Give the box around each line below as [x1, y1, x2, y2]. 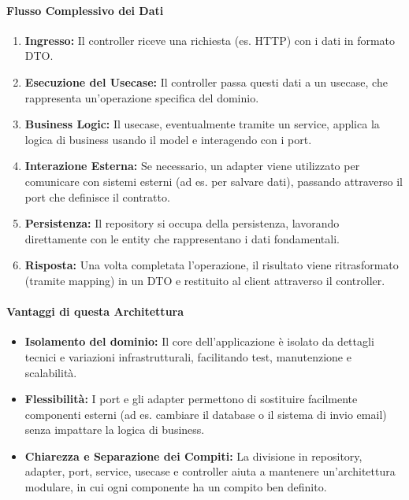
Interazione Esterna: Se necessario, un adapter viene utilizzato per [24, 157, 360, 174]
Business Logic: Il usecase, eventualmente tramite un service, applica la [24, 116, 380, 132]
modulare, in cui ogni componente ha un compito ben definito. [24, 479, 327, 495]
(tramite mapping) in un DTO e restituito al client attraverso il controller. [24, 272, 385, 288]
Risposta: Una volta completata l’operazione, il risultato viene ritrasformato [24, 257, 399, 273]
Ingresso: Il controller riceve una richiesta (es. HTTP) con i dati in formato [24, 31, 396, 48]
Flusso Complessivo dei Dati [6, 2, 164, 18]
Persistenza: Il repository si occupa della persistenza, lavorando [24, 215, 340, 231]
